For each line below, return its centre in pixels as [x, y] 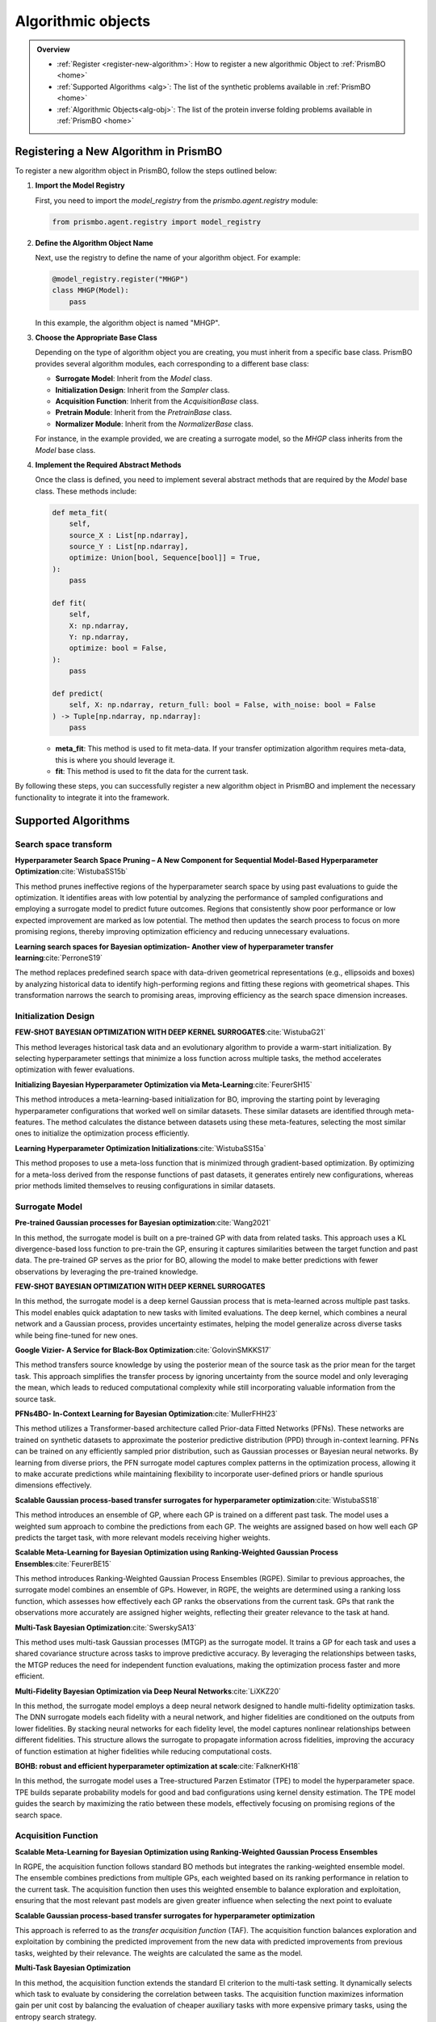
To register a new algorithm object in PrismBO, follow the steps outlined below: [146, 171]
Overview [53, 49]
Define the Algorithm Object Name [94, 243]
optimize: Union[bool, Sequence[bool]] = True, [165, 558]
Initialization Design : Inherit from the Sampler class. [143, 390]
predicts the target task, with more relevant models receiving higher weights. [143, 1538]
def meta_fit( [80, 512]
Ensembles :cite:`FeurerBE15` [63, 1563]
